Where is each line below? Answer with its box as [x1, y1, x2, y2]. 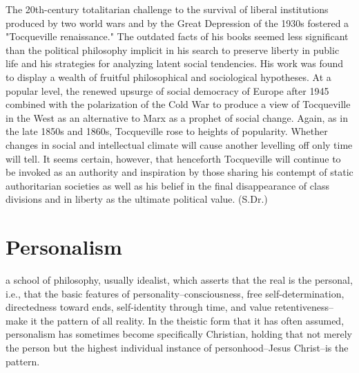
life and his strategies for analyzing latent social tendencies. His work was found [6, 56, 344, 71]
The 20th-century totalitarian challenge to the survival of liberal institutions [6, 2, 329, 16]
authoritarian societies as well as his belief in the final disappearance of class [6, 178, 329, 192]
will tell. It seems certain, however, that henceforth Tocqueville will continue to [6, 151, 341, 165]
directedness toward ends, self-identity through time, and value [6, 300, 272, 314]
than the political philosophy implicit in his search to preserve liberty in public [6, 42, 340, 57]
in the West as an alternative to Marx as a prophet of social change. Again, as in [6, 110, 348, 125]
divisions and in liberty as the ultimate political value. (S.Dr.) [6, 192, 268, 206]
